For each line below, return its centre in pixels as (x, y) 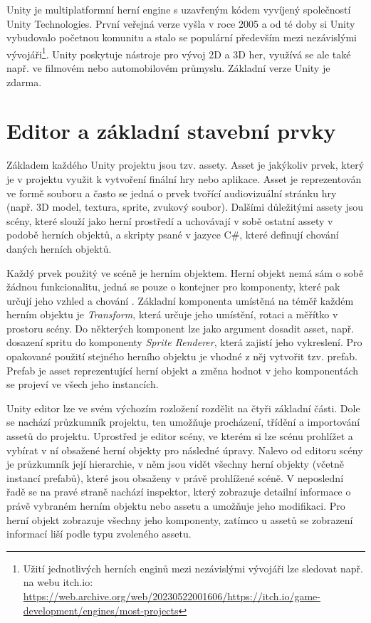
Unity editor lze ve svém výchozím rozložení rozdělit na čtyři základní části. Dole (183, 408)
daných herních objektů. (59, 248)
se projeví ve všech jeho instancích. (83, 384)
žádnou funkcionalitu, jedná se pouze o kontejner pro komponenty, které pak (173, 287)
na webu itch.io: (58, 582)
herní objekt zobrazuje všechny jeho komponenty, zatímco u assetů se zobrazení (180, 519)
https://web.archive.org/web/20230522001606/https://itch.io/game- (172, 596)
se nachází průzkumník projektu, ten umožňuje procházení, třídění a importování (183, 422)
